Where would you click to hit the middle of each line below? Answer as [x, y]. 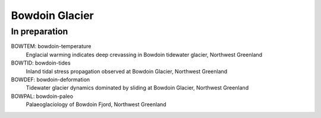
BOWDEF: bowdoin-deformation [51, 79]
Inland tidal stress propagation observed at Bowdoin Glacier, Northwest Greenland [127, 71]
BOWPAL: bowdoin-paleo [42, 96]
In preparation [40, 31]
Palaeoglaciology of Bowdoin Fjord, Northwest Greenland [96, 104]
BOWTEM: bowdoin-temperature [51, 46]
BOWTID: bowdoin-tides [41, 63]
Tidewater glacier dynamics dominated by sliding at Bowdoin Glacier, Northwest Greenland [137, 88]
